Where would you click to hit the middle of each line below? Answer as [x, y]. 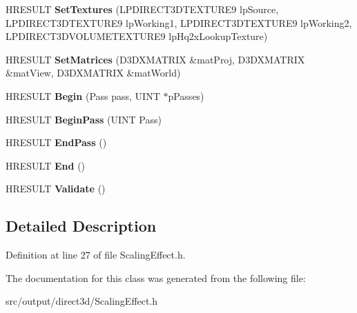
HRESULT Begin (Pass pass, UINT [83, 95]
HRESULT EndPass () [56, 142]
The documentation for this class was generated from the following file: [156, 277]
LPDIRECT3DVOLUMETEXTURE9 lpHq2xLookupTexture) [137, 36]
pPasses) [186, 95]
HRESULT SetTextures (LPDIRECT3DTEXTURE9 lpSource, [142, 9]
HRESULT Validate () [56, 189]
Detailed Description [81, 226]
